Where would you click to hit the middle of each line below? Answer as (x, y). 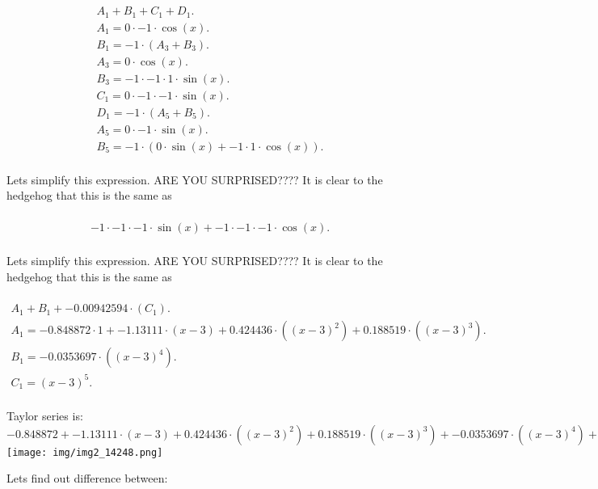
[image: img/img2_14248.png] (85, 452)
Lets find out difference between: (87, 478)
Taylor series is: (45, 415)
